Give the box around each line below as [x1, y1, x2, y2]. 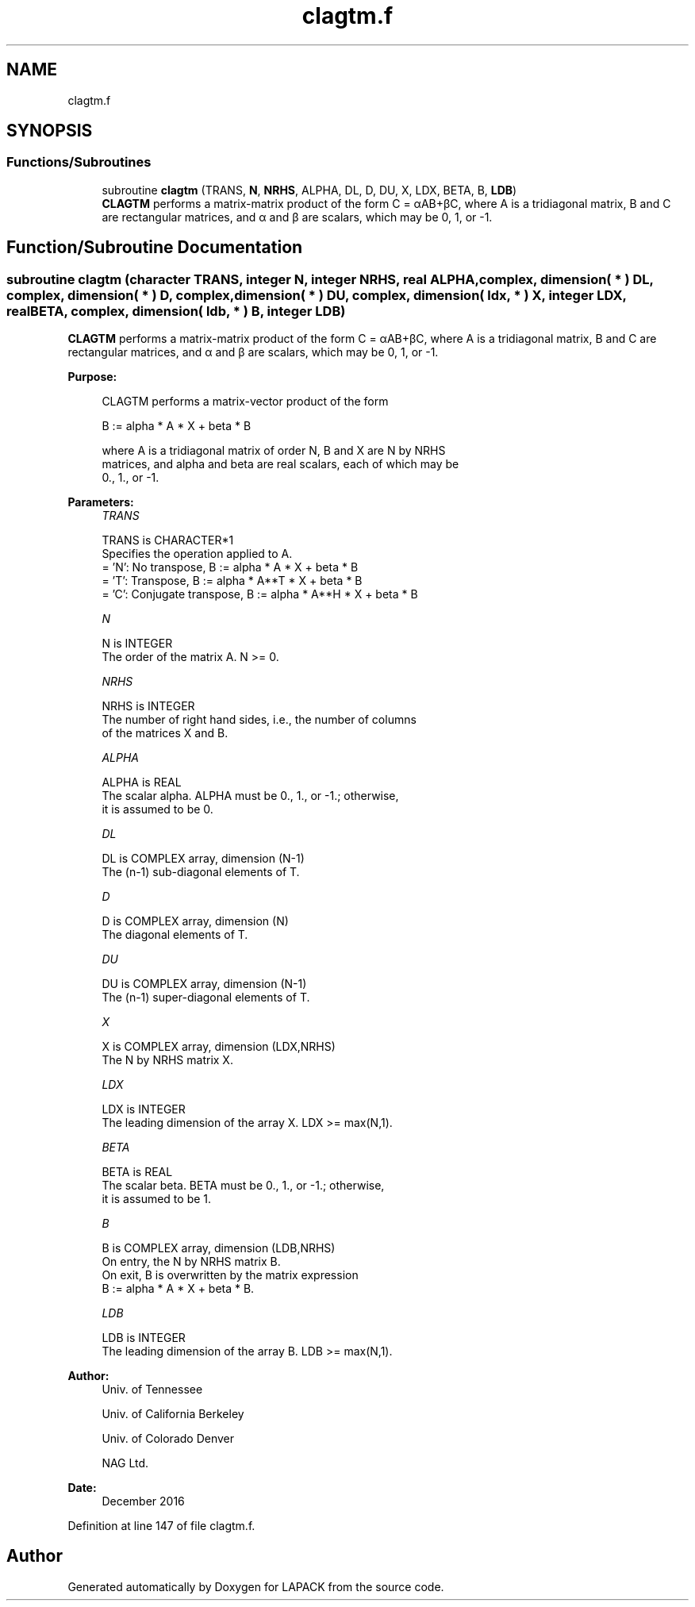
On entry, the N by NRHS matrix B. [102, 1255, 281, 1269]
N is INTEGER [102, 636, 173, 651]
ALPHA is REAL [102, 775, 182, 790]
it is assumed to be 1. [102, 1192, 212, 1206]
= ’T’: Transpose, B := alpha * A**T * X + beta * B [102, 574, 363, 588]
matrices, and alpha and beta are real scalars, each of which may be [102, 457, 459, 471]
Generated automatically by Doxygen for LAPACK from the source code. [67, 1579, 444, 1594]
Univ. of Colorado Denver [102, 1432, 235, 1446]
